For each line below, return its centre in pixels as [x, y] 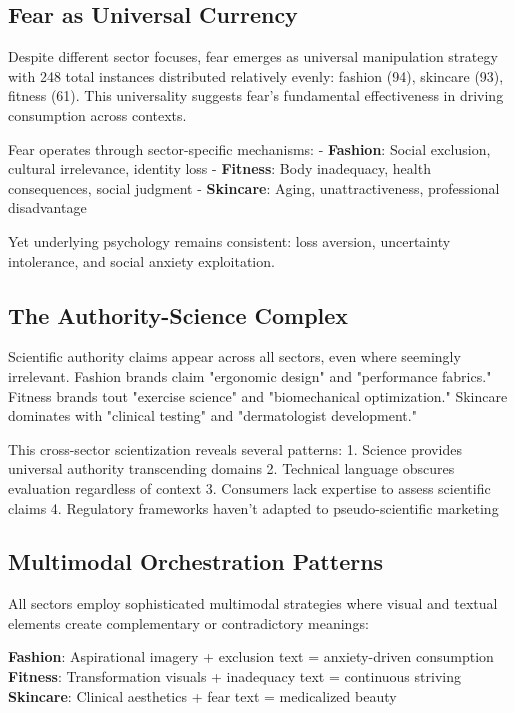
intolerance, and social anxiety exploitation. [141, 260]
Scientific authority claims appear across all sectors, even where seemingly [234, 356]
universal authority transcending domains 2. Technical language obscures [231, 468]
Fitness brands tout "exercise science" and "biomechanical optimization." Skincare [258, 395]
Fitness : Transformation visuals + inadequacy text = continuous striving [234, 676]
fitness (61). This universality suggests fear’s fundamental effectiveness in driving [256, 95]
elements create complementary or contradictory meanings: [188, 622]
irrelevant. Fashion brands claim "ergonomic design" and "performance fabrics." [250, 375]
